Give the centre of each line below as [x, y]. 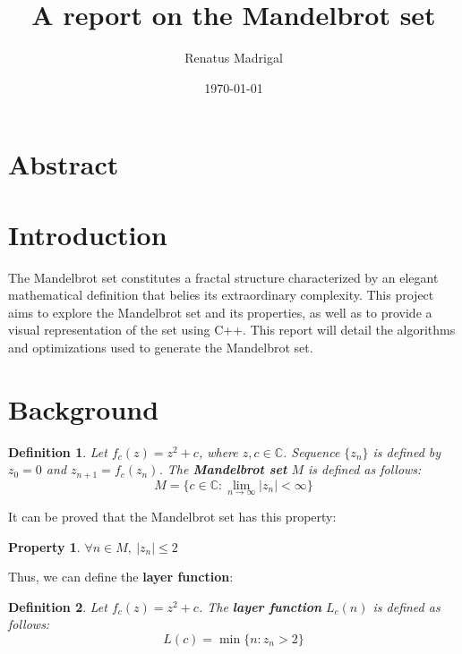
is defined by [407, 451]
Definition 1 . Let [58, 451]
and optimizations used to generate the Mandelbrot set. [161, 347]
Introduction [88, 234]
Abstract [64, 164]
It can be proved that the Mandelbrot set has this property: [172, 516]
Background [84, 408]
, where [218, 451]
